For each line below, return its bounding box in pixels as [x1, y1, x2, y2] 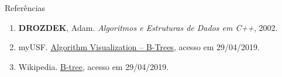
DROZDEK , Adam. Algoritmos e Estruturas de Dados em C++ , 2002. [18, 21, 278, 33]
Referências [5, 2, 46, 13]
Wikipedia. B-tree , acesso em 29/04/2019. [18, 60, 169, 72]
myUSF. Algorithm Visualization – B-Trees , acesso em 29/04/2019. [18, 41, 260, 53]
